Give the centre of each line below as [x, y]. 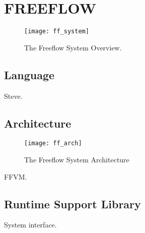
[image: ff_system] [57, 32]
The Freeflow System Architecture [77, 160]
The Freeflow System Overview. [73, 47]
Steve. [13, 96]
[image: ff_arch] [53, 143]
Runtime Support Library [72, 203]
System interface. [30, 225]
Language [29, 74]
